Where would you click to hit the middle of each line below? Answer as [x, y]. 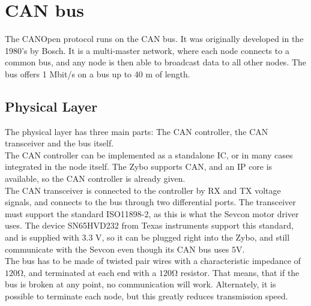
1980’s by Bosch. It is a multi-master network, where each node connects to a [147, 50]
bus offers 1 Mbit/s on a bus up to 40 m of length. [98, 73]
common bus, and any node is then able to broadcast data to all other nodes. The [156, 62]
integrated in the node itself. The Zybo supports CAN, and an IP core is [139, 166]
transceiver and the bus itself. [59, 143]
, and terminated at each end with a [90, 272]
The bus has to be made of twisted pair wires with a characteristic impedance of [153, 261]
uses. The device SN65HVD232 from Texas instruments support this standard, [149, 225]
